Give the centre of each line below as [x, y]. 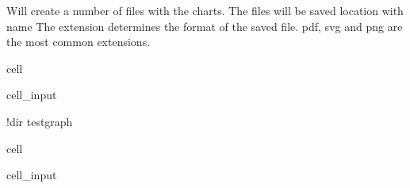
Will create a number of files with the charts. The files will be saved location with [205, 10]
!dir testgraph [40, 121]
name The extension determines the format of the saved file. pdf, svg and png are [205, 26]
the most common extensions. [79, 42]
